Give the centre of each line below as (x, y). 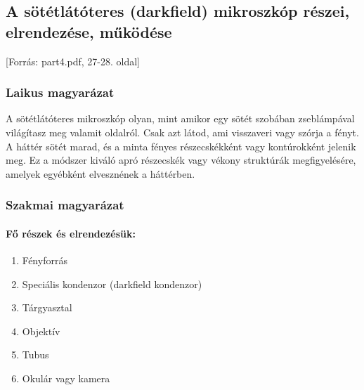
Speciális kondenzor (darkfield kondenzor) (112, 284)
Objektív (41, 331)
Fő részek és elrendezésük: (71, 233)
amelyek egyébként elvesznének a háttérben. (100, 173)
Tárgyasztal (47, 307)
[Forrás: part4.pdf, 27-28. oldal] (73, 61)
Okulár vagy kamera (66, 378)
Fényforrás (45, 260)
